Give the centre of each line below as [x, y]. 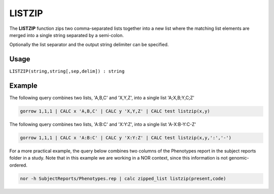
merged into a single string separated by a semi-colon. [67, 35]
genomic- [239, 158]
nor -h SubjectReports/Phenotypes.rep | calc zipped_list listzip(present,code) [123, 178]
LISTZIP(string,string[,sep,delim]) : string [67, 71]
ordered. [18, 165]
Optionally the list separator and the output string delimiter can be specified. [89, 45]
